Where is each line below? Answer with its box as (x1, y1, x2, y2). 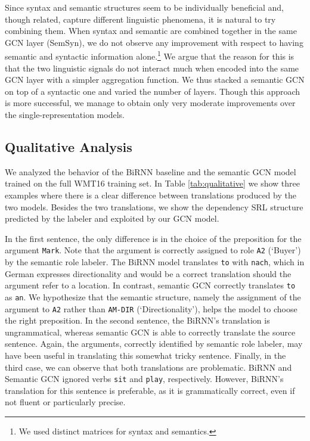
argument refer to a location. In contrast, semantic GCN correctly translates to (5, 279, 296, 291)
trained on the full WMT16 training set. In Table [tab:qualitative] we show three (5, 177, 300, 190)
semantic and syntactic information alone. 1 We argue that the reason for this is (5, 48, 294, 63)
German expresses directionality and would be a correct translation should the (5, 267, 292, 279)
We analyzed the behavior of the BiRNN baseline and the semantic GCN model (5, 165, 296, 178)
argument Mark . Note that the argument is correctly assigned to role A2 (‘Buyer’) (5, 244, 301, 256)
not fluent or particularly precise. (5, 396, 126, 408)
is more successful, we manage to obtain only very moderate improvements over (5, 97, 296, 109)
